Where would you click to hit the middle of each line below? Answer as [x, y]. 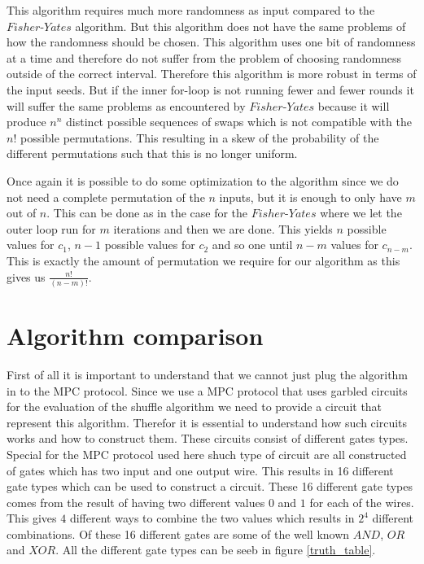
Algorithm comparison [135, 335]
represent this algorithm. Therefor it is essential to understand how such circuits [207, 422]
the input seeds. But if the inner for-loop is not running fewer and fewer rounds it [210, 89]
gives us [26, 276]
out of [22, 213]
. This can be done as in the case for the [147, 213]
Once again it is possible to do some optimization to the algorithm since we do [203, 180]
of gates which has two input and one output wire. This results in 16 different [200, 470]
